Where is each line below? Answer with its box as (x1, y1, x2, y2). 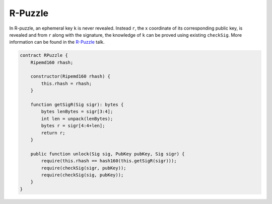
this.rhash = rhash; (41, 80, 92, 86)
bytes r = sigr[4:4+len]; (41, 123, 105, 129)
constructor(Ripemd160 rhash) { (30, 73, 111, 79)
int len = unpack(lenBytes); (41, 116, 113, 122)
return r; (41, 130, 65, 136)
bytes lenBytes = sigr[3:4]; (41, 109, 113, 115)
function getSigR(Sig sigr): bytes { (30, 102, 124, 108)
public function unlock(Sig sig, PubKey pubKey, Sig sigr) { (30, 151, 185, 157)
